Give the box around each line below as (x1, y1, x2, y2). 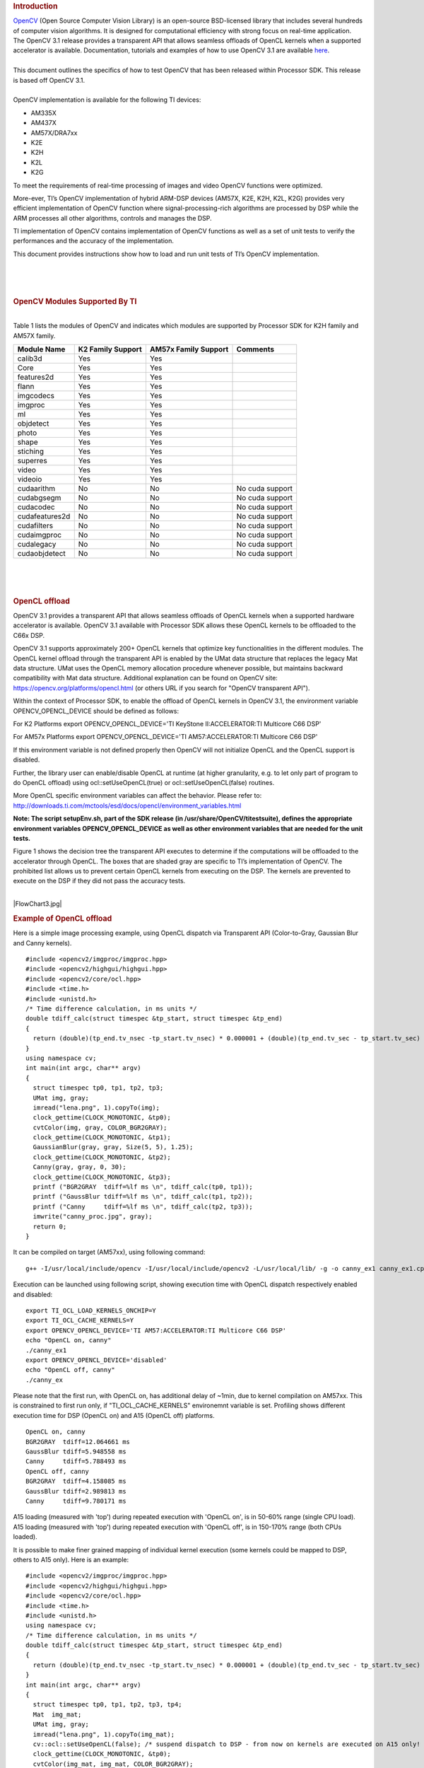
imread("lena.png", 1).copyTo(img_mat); (33, 1730, 175, 1738)
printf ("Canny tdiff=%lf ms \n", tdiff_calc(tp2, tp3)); (33, 1202, 254, 1211)
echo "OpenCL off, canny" (25, 1366, 116, 1374)
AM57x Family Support (149, 344, 229, 354)
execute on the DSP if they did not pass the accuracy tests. (13, 877, 186, 885)
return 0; (33, 1222, 67, 1231)
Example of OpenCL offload (13, 914, 112, 924)
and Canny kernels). (13, 938, 72, 947)
